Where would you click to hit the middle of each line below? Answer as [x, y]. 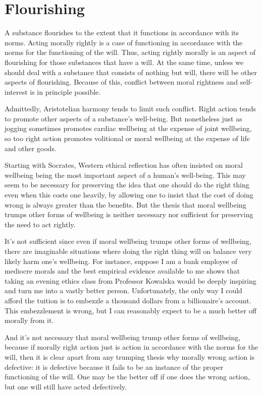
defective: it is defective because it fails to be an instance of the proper [114, 367]
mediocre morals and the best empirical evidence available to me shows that [122, 271]
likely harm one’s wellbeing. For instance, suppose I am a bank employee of [121, 261]
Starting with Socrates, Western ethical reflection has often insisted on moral [124, 165]
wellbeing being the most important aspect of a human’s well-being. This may [125, 175]
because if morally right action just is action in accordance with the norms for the [132, 347]
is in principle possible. [65, 91]
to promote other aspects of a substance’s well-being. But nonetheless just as [123, 118]
